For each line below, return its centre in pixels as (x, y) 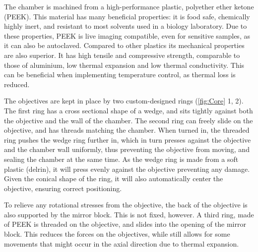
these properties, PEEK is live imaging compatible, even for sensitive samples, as (127, 35)
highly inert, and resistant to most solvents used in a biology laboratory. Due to (126, 26)
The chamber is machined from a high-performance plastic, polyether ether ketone (129, 6)
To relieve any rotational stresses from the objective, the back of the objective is (126, 205)
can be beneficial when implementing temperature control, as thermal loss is (120, 75)
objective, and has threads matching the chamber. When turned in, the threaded (127, 130)
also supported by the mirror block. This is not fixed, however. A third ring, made (129, 214)
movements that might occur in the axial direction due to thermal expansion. (122, 243)
